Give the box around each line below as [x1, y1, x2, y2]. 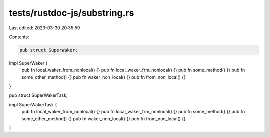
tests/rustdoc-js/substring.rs [9, 7, 134, 18]
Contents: [9, 34, 29, 40]
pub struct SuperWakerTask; [9, 92, 68, 98]
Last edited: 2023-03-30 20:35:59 [9, 25, 80, 31]
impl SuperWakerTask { [9, 101, 57, 107]
